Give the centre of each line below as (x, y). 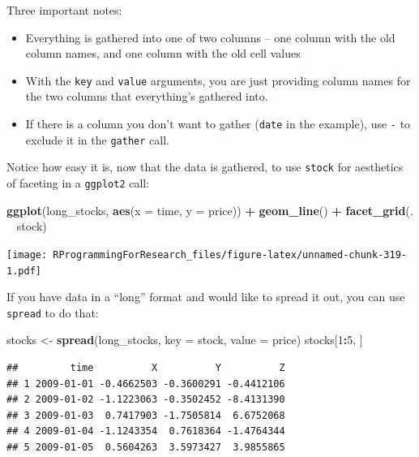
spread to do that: (53, 312)
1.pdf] (24, 271)
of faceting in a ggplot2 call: (78, 183)
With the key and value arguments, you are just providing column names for (218, 80)
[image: (27, 254)
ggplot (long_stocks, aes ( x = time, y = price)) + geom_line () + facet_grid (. (210, 210)
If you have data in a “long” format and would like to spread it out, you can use (206, 297)
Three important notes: (64, 10)
